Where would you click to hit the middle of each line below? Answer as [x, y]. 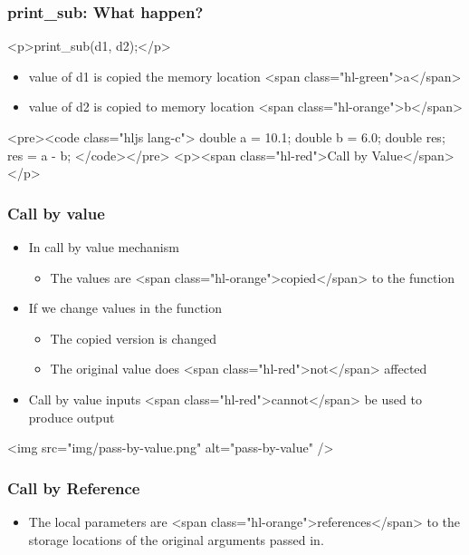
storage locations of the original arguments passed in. [176, 539]
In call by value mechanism [104, 247]
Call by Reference [74, 487]
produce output [72, 417]
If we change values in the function [125, 308]
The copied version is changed [133, 338]
